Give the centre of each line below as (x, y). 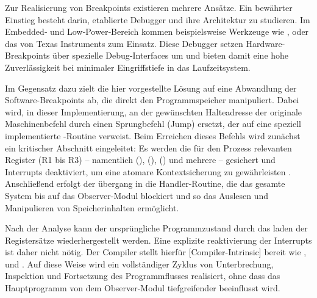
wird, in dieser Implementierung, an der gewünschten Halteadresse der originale (154, 111)
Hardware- (265, 43)
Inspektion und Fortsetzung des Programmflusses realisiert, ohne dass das (143, 276)
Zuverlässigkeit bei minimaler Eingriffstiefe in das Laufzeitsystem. (128, 67)
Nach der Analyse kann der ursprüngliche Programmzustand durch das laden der (156, 228)
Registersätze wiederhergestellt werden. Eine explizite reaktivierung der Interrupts (158, 240)
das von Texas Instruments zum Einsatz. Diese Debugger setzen (124, 43)
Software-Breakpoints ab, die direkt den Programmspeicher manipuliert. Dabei (152, 100)
